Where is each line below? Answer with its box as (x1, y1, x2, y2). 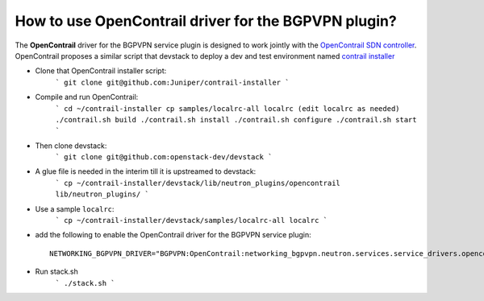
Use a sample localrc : (35, 204, 115, 213)
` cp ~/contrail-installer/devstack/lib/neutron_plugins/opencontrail (55, 178, 340, 188)
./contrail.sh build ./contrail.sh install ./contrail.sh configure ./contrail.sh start (55, 115, 417, 124)
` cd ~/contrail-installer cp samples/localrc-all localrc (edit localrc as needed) (55, 104, 400, 113)
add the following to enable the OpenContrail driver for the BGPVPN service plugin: (35, 230, 311, 240)
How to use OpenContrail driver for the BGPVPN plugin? (15, 12, 397, 30)
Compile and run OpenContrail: (35, 93, 139, 102)
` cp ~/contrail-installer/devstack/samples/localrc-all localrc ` (55, 216, 328, 225)
